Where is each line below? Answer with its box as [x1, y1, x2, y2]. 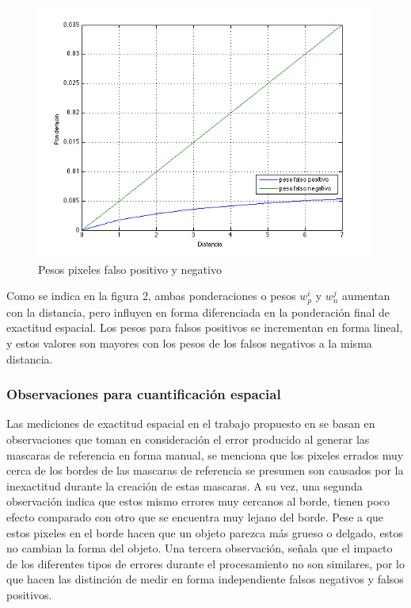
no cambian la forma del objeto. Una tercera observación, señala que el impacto [6, 540, 393, 556]
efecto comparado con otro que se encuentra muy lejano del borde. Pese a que [6, 509, 384, 525]
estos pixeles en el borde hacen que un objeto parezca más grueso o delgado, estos [6, 524, 404, 541]
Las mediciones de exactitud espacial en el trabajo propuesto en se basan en [6, 415, 375, 432]
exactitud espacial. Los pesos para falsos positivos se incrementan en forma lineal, [6, 319, 403, 336]
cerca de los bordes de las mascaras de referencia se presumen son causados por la [6, 462, 404, 479]
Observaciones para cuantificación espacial [6, 384, 281, 404]
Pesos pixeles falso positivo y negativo [38, 260, 222, 277]
